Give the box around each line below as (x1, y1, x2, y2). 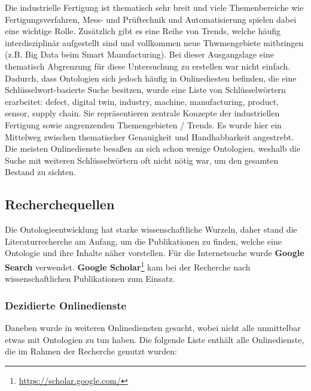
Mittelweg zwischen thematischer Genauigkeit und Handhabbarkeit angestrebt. (5, 130, 294, 143)
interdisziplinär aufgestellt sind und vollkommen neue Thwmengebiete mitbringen (5, 36, 304, 49)
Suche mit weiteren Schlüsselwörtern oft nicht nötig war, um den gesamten (5, 154, 279, 166)
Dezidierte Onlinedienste (5, 297, 127, 312)
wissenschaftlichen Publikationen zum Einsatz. (5, 272, 175, 285)
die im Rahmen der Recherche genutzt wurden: (5, 345, 177, 357)
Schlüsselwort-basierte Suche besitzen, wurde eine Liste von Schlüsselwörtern (5, 83, 286, 96)
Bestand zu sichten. (5, 166, 76, 178)
